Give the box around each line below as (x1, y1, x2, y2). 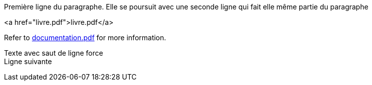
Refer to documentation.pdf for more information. (4, 33, 166, 42)
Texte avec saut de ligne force (4, 49, 103, 57)
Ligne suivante (4, 57, 52, 66)
